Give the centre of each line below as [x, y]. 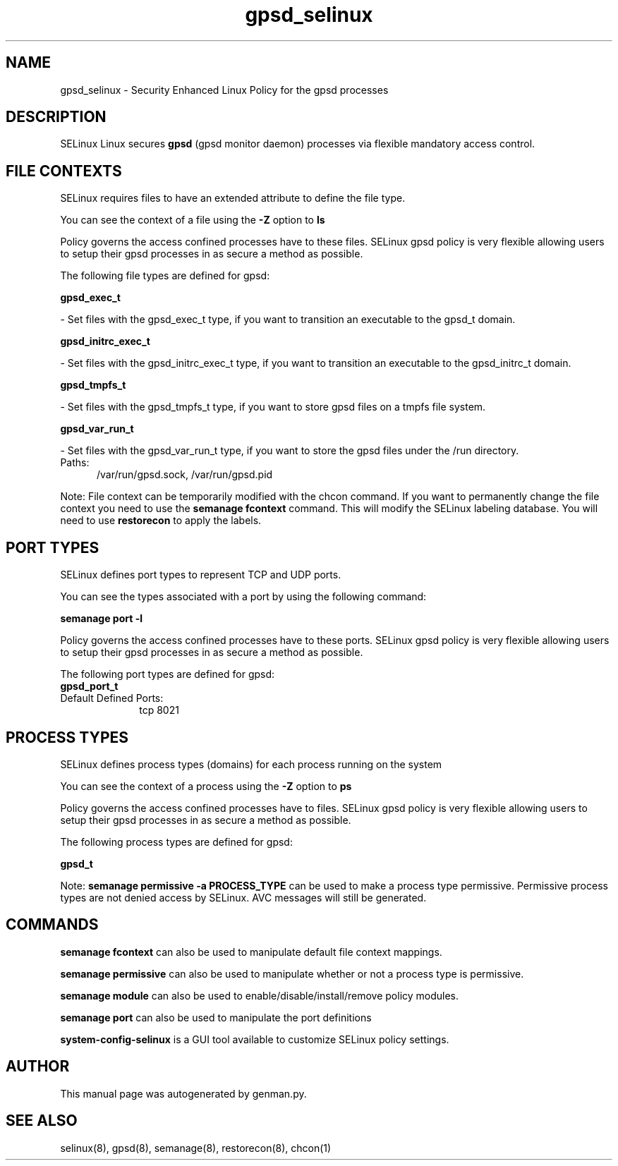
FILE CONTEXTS [64, 171]
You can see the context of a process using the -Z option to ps [206, 786]
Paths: [75, 463]
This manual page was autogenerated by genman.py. [183, 1093]
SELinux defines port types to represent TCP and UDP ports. [201, 575]
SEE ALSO [42, 1121]
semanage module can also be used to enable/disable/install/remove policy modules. [260, 995]
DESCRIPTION [56, 117]
